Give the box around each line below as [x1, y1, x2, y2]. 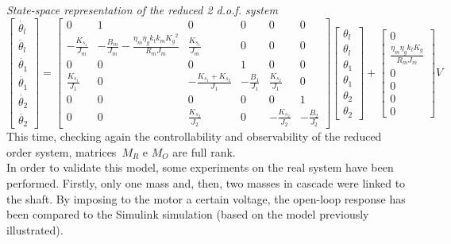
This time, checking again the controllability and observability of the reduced [6, 128, 382, 145]
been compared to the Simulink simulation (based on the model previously [6, 206, 369, 223]
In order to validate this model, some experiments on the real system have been [6, 159, 394, 176]
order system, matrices [6, 143, 117, 160]
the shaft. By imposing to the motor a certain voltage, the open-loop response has [6, 190, 406, 207]
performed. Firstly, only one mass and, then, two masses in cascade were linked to [6, 174, 406, 191]
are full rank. [172, 143, 236, 160]
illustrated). [6, 221, 64, 238]
